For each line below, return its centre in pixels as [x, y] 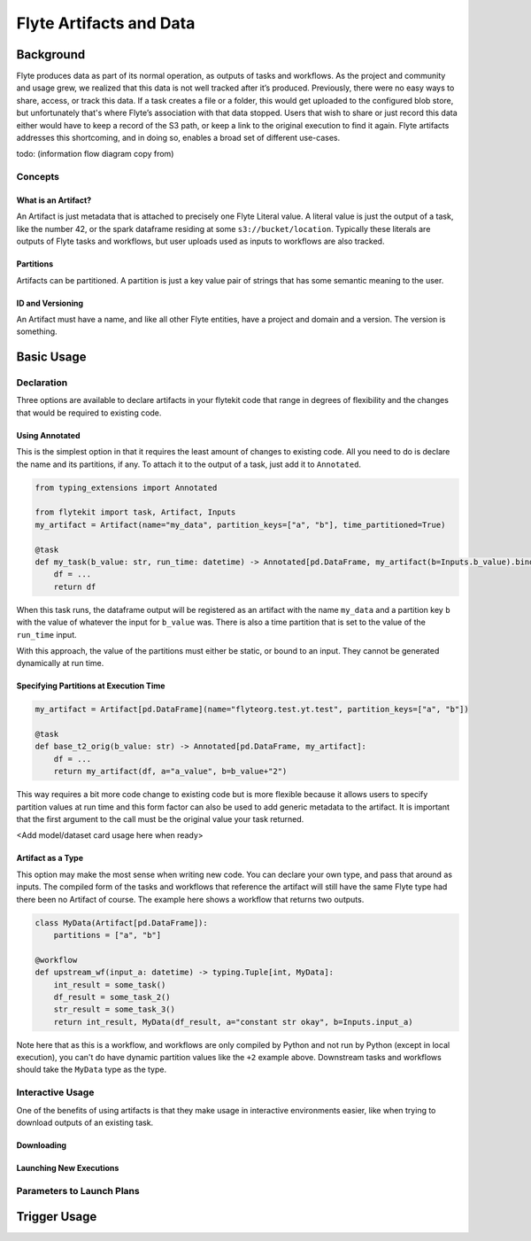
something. [37, 331]
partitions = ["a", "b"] [108, 935]
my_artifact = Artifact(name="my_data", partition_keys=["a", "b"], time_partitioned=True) [240, 524]
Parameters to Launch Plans [78, 1191]
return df [75, 586]
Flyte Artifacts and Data [106, 23]
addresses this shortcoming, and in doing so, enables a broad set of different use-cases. [178, 138]
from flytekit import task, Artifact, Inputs [135, 512]
